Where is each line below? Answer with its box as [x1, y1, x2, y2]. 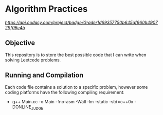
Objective [5, 39, 36, 47]
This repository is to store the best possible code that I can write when [5, 52, 146, 57]
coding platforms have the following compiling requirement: [5, 89, 125, 95]
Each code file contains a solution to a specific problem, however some [5, 84, 148, 90]
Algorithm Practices [5, 3, 88, 15]
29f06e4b [5, 24, 25, 30]
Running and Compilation [5, 71, 84, 79]
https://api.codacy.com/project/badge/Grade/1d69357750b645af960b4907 [5, 19, 158, 25]
